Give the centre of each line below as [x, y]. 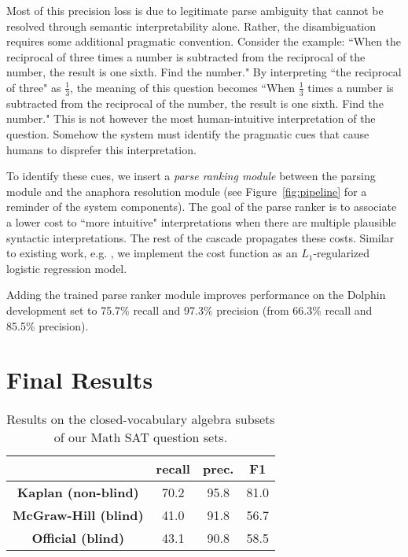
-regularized [342, 253]
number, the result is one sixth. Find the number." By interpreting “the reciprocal [204, 72]
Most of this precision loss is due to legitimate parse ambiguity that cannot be [195, 10]
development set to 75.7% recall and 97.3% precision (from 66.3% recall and [189, 310]
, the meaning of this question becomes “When [183, 87]
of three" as [34, 87]
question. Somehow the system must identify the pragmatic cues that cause [188, 133]
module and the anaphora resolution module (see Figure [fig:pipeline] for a [187, 191]
